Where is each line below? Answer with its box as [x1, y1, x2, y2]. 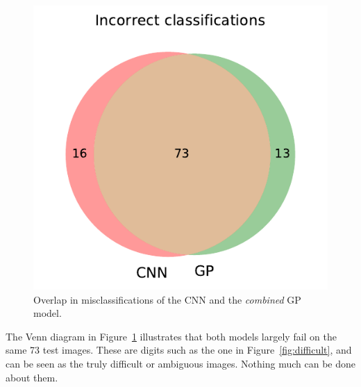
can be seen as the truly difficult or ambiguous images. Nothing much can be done [6, 356, 355, 370]
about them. [6, 370, 58, 384]
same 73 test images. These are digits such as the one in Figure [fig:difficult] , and [6, 343, 352, 357]
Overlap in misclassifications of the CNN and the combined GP [33, 292, 301, 306]
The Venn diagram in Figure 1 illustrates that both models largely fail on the [6, 329, 337, 343]
